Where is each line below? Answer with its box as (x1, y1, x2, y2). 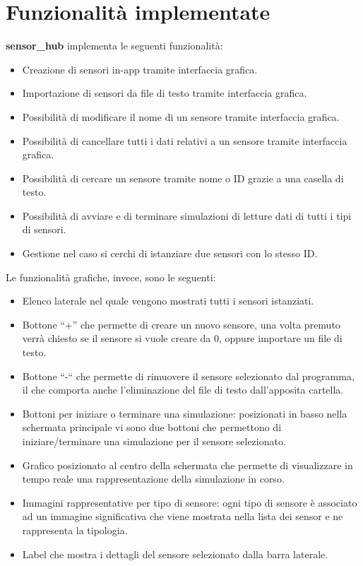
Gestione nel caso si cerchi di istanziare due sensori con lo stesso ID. (22, 246, 318, 261)
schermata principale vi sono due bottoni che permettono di (22, 420, 282, 435)
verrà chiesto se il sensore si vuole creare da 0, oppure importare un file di (22, 331, 343, 346)
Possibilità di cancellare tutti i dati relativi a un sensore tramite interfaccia (22, 133, 347, 148)
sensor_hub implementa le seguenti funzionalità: (6, 38, 223, 53)
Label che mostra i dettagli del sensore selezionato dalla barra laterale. (22, 546, 328, 561)
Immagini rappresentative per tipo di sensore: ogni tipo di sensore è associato (22, 495, 357, 509)
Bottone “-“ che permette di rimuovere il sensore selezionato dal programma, (22, 368, 355, 383)
